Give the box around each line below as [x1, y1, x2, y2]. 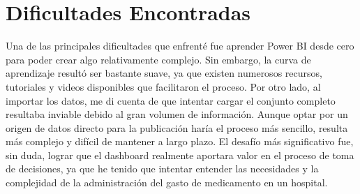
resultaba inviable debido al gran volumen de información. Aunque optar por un [6, 107, 348, 121]
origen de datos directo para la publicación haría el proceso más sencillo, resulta [6, 120, 348, 135]
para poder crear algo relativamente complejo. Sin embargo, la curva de [6, 52, 311, 66]
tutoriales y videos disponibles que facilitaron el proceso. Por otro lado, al [6, 79, 321, 94]
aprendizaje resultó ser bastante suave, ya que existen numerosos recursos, [6, 66, 322, 80]
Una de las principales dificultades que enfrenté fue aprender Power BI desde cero [6, 38, 354, 53]
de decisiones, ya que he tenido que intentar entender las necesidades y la [6, 161, 319, 176]
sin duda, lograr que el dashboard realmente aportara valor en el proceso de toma [6, 147, 354, 162]
